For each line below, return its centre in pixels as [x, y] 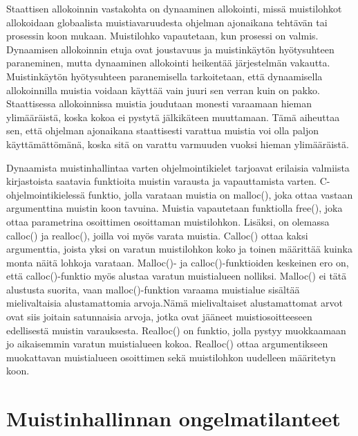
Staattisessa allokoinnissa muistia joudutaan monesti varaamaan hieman [159, 103]
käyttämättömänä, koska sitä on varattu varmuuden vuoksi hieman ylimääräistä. [178, 144]
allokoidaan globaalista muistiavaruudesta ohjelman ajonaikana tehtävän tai [167, 22]
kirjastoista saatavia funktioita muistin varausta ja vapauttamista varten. [162, 181]
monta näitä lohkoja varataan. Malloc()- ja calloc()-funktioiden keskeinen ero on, [178, 262]
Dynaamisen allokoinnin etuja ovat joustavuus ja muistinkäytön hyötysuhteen [170, 49]
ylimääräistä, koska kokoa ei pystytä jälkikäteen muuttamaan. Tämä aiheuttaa [173, 117]
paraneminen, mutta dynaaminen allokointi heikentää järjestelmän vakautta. [168, 63]
